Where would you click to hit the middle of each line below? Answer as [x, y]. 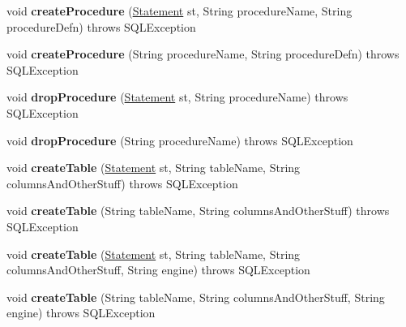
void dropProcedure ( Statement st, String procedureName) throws [177, 97]
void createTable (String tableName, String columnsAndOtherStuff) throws [198, 211]
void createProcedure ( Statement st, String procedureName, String [179, 11]
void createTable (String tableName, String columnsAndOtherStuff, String [196, 297]
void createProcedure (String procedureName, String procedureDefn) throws [203, 54]
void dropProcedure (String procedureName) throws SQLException [180, 140]
